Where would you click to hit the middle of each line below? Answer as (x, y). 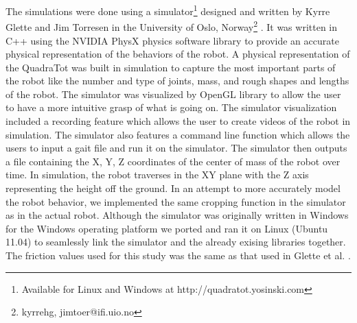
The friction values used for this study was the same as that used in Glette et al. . (178, 255)
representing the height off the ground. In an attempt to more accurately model (173, 188)
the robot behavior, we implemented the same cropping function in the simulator (176, 201)
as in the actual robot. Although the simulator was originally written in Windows (177, 215)
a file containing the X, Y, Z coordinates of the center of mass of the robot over (173, 161)
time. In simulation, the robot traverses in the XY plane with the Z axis (157, 175)
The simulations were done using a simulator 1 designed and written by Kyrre (168, 10)
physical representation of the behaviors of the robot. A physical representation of (178, 54)
